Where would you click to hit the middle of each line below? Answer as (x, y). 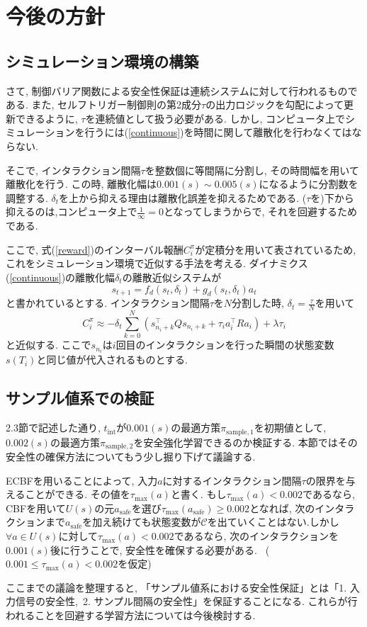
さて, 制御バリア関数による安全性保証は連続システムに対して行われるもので (182, 90)
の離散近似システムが (172, 277)
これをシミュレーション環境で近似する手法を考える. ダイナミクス (157, 263)
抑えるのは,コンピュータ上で (72, 211)
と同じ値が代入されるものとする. (112, 360)
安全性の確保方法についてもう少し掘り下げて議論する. (131, 457)
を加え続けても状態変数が (142, 522)
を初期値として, (290, 428)
